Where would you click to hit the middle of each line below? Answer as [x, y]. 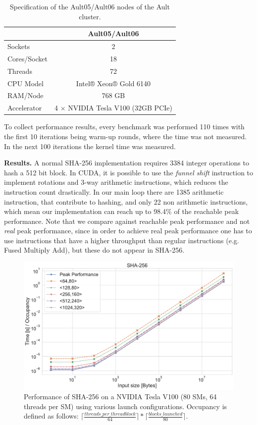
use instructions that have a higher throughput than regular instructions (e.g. [122, 240]
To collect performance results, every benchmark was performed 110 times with [124, 127]
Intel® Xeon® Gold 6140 [113, 83]
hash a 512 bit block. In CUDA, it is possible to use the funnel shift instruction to [129, 172]
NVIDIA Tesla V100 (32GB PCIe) [120, 108]
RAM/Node [26, 95]
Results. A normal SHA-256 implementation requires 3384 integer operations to [127, 163]
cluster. [90, 16]
